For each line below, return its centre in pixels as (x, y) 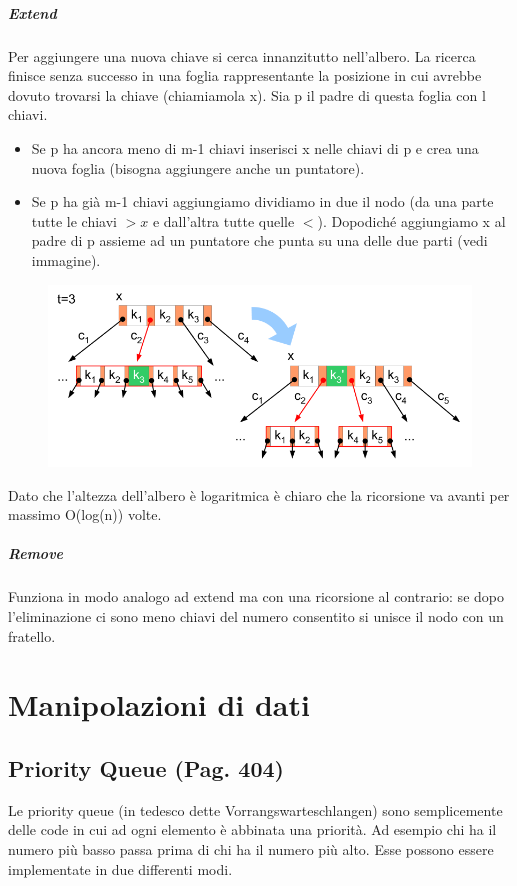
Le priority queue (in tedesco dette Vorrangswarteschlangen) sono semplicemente (255, 809)
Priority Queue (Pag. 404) (146, 767)
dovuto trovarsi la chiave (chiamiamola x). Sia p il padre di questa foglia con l (247, 94)
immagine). (66, 259)
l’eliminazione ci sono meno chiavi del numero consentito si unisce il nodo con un (256, 615)
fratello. (32, 635)
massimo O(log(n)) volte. (85, 514)
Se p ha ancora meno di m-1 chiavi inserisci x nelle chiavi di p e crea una (255, 147)
